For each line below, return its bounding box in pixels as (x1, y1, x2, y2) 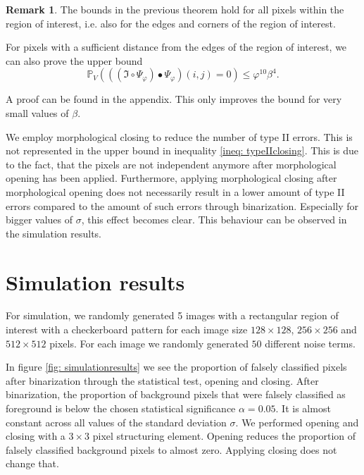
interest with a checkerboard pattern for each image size (6, 322, 248, 337)
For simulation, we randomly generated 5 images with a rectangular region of (6, 308, 339, 323)
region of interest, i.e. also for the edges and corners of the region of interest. (6, 16, 336, 30)
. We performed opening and (235, 414, 359, 429)
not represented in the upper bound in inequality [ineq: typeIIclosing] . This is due (6, 143, 358, 158)
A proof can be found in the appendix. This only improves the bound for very (6, 92, 342, 106)
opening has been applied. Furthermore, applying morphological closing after (6, 171, 337, 185)
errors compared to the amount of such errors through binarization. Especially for (6, 198, 359, 213)
